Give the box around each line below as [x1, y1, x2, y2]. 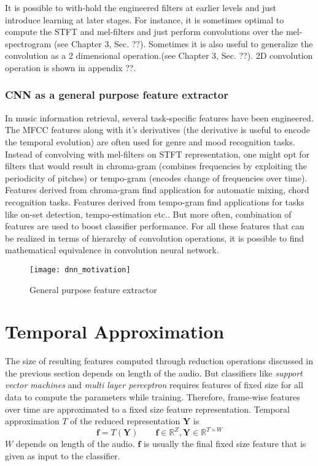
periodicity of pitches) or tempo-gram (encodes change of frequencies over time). [5, 171, 308, 184]
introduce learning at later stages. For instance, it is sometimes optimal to [5, 13, 284, 26]
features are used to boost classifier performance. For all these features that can [5, 220, 304, 232]
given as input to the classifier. [5, 449, 120, 462]
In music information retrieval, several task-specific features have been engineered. [5, 111, 314, 124]
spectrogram [5, 37, 52, 50]
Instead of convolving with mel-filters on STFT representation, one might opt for [5, 147, 310, 160]
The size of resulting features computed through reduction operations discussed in [5, 354, 314, 367]
